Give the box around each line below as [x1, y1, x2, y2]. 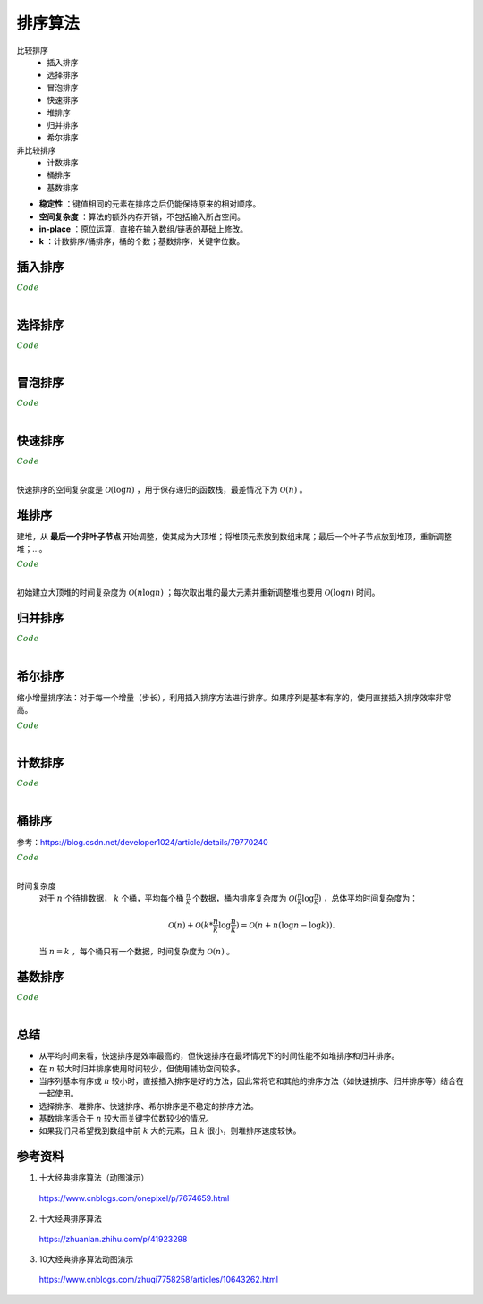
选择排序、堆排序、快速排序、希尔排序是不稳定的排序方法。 [38, 1100, 258, 1111]
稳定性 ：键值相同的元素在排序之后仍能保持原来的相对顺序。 [38, 199, 261, 209]
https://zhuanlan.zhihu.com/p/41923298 [38, 1233, 188, 1244]
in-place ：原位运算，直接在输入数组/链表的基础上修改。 [38, 224, 249, 234]
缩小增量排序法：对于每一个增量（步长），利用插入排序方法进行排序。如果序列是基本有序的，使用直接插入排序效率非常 [16, 691, 452, 702]
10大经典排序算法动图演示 [38, 1253, 134, 1265]
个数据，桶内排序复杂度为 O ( [192, 893, 299, 903]
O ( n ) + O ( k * [167, 919, 214, 930]
